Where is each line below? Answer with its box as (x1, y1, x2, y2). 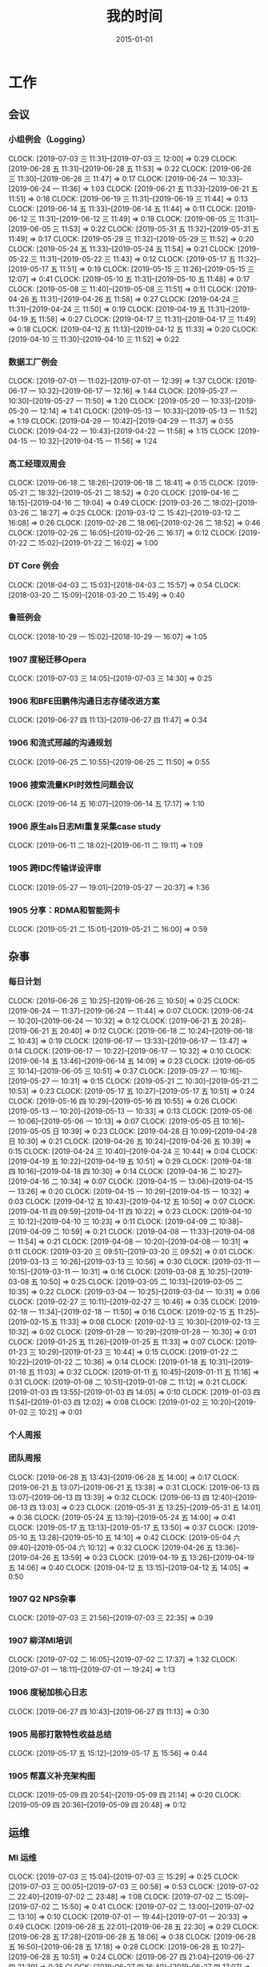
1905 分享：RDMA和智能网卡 (8, 904, 121, 916)
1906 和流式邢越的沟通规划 (8, 738, 112, 749)
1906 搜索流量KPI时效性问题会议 (8, 779, 134, 790)
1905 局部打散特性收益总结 (8, 1729, 112, 1740)
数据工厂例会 (8, 356, 58, 368)
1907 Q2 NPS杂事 (8, 1593, 77, 1604)
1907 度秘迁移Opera (8, 653, 86, 664)
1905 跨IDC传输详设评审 (8, 863, 102, 874)
